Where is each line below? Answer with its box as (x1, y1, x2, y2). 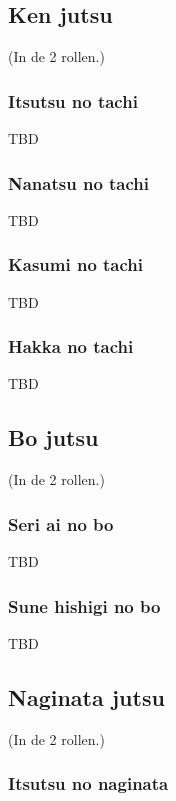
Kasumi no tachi (8, 252, 144, 277)
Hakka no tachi (8, 334, 134, 359)
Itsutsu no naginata (8, 771, 169, 796)
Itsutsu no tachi (8, 88, 138, 113)
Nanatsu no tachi (8, 170, 150, 195)
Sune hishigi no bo (8, 593, 161, 618)
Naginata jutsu (8, 681, 165, 712)
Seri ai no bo (8, 511, 114, 536)
